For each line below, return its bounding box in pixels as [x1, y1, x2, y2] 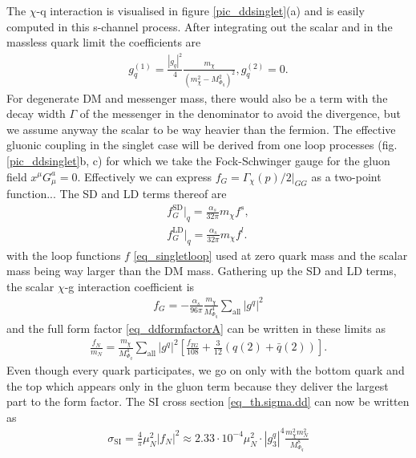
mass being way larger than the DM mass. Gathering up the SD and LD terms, [6, 262, 397, 279]
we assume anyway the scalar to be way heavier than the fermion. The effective [6, 120, 396, 137]
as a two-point [311, 168, 382, 184]
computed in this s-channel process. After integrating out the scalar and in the [6, 18, 393, 34]
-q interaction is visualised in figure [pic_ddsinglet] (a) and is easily [36, 2, 365, 18]
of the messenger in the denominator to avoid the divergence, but [79, 105, 401, 122]
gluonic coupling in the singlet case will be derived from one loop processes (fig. [6, 136, 398, 153]
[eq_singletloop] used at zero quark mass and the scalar [133, 246, 408, 263]
